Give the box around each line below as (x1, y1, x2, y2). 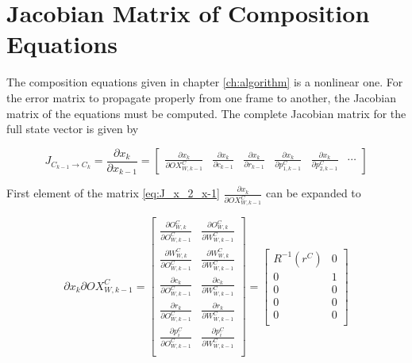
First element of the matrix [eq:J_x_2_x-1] (6, 185, 220, 201)
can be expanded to (266, 185, 361, 201)
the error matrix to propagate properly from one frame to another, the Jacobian (6, 89, 397, 105)
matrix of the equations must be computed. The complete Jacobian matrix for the (6, 105, 406, 121)
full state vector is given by (6, 120, 139, 137)
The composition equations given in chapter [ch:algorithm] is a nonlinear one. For (6, 74, 403, 90)
